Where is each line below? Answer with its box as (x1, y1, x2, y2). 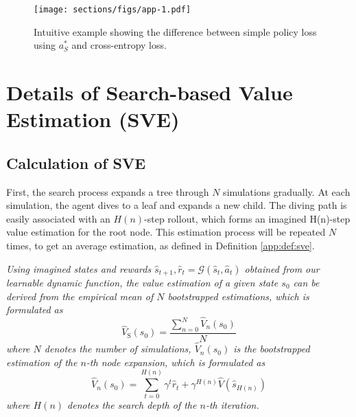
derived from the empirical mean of (6, 289, 154, 303)
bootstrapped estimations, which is (167, 289, 309, 303)
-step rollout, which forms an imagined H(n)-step (144, 211, 351, 225)
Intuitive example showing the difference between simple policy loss (34, 24, 317, 38)
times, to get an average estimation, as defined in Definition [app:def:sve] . (6, 238, 315, 252)
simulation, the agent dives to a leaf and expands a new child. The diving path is (6, 198, 347, 212)
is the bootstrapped (233, 341, 310, 356)
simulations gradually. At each (223, 184, 351, 199)
